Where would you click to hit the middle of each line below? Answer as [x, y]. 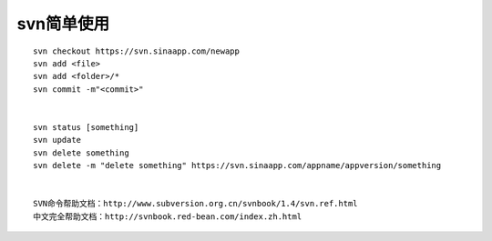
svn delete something [81, 153]
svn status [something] [86, 127]
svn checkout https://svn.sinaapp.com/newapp [137, 51]
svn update [57, 140]
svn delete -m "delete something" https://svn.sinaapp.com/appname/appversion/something [237, 166]
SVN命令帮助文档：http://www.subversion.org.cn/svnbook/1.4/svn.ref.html [196, 204]
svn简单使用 [63, 24]
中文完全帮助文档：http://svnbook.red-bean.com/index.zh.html [168, 216]
